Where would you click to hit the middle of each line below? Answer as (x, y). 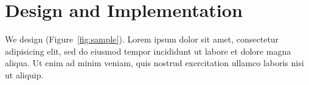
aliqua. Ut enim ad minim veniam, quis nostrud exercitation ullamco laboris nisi (154, 63)
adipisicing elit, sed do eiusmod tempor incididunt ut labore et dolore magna (148, 51)
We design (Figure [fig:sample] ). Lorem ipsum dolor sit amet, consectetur (142, 39)
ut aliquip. (24, 74)
